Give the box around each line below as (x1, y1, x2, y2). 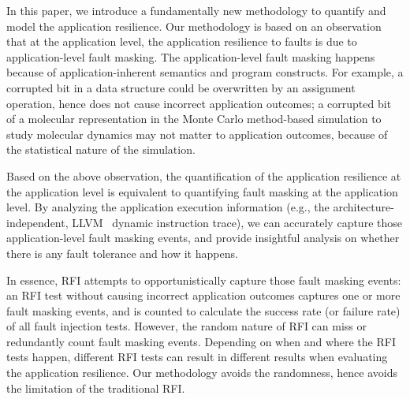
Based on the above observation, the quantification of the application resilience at (6, 167, 401, 184)
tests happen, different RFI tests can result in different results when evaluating (6, 349, 388, 365)
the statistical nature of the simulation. (6, 141, 196, 158)
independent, (6, 214, 69, 230)
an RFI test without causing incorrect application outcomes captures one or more (6, 287, 401, 304)
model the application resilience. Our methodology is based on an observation (6, 17, 382, 34)
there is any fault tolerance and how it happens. (6, 244, 238, 261)
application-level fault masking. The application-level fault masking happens (6, 48, 375, 65)
